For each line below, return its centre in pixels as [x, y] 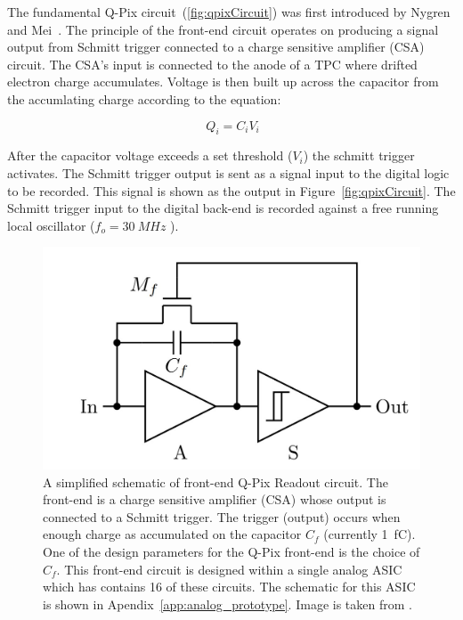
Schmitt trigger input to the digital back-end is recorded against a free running [223, 208]
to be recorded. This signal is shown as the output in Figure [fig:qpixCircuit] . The [231, 190]
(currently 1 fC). [370, 534]
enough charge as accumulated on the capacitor [172, 534]
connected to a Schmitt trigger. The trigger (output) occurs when [222, 516]
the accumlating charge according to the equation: [144, 98]
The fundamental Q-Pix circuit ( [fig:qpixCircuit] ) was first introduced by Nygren [229, 12]
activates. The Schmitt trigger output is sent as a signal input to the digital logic [228, 172]
